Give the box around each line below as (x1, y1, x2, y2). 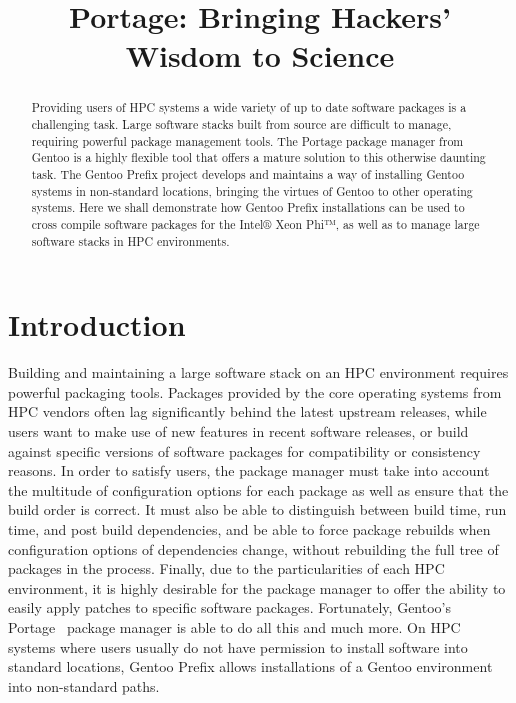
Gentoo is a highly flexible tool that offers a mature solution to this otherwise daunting (31, 149, 486, 166)
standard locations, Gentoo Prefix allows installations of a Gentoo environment (8, 656, 493, 677)
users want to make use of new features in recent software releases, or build (8, 420, 469, 441)
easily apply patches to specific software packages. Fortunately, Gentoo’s (8, 597, 451, 618)
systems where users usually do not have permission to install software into (8, 636, 468, 657)
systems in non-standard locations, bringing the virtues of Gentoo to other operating (31, 182, 473, 199)
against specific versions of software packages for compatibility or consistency (8, 440, 481, 461)
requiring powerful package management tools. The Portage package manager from (31, 132, 464, 149)
